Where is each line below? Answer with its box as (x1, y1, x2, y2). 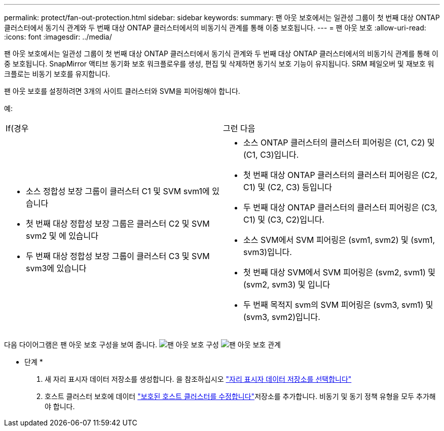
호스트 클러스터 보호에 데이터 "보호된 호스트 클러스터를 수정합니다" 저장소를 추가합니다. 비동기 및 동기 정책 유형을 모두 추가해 (45, 392, 436, 401)
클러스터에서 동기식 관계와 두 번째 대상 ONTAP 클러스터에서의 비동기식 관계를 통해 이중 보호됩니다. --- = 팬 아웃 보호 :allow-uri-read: (4, 23, 426, 32)
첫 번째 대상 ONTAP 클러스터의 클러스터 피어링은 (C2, (243, 170, 437, 180)
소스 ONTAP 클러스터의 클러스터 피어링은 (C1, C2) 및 (243, 137, 435, 148)
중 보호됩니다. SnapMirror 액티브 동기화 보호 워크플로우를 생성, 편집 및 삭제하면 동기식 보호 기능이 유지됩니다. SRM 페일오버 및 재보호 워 (4, 59, 434, 68)
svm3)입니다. (243, 247, 292, 257)
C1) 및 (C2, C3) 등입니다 (243, 182, 332, 192)
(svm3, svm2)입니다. (243, 312, 320, 322)
